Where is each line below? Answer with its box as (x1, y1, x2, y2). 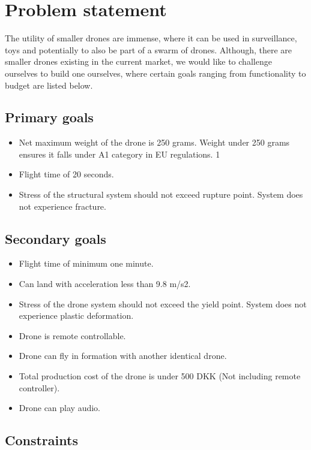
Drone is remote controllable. (19, 329, 126, 342)
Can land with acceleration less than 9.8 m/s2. (19, 277, 191, 290)
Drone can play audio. (19, 401, 100, 414)
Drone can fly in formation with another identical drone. (19, 349, 227, 362)
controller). (19, 381, 60, 394)
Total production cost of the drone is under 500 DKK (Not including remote (19, 370, 301, 382)
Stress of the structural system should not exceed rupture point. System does (19, 188, 303, 201)
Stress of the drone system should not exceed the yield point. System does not (19, 297, 307, 310)
